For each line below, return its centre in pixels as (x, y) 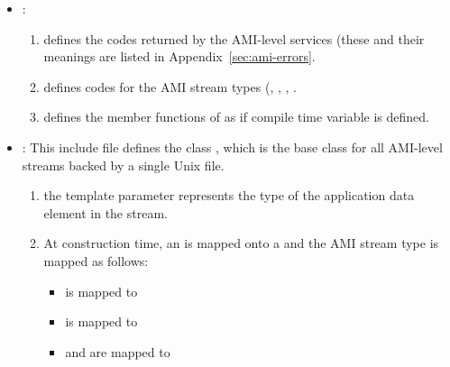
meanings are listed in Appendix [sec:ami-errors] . (179, 56)
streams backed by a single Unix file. (123, 165)
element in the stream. (106, 212)
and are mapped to (118, 351)
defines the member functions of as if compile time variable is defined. (236, 117)
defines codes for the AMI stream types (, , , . (170, 86)
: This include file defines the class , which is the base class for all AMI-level (232, 147)
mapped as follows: (96, 260)
